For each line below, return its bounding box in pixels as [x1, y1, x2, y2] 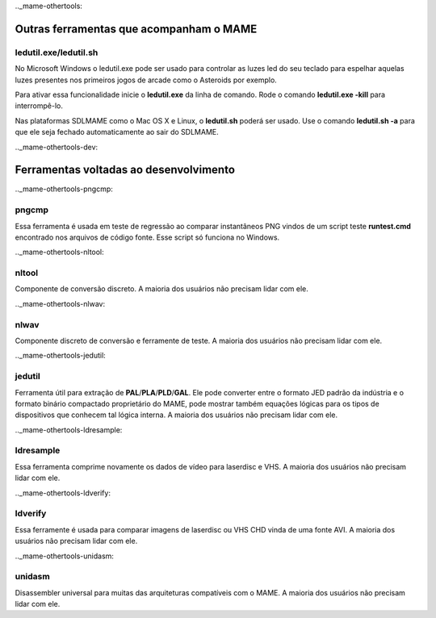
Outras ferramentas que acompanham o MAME [15, 22, 258, 35]
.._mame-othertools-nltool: [15, 247, 104, 257]
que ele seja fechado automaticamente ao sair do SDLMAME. [15, 127, 219, 137]
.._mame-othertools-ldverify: [15, 488, 111, 498]
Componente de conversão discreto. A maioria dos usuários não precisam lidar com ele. [15, 284, 308, 294]
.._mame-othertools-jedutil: [15, 351, 107, 361]
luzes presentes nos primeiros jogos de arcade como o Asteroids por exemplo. [15, 75, 278, 85]
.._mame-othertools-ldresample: [15, 424, 123, 435]
